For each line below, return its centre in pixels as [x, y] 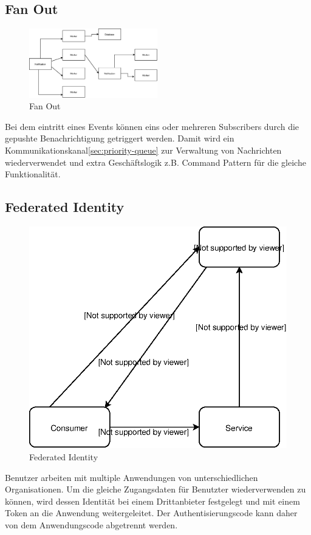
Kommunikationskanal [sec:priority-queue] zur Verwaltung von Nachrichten [143, 150]
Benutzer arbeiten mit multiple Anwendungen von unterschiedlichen [132, 477]
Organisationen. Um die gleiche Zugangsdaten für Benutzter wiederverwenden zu [155, 489]
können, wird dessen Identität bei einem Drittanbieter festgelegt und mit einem [152, 501]
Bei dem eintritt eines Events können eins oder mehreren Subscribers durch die [152, 126]
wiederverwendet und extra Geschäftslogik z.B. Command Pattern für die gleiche [155, 162]
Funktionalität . [33, 174]
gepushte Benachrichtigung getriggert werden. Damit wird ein [120, 138]
